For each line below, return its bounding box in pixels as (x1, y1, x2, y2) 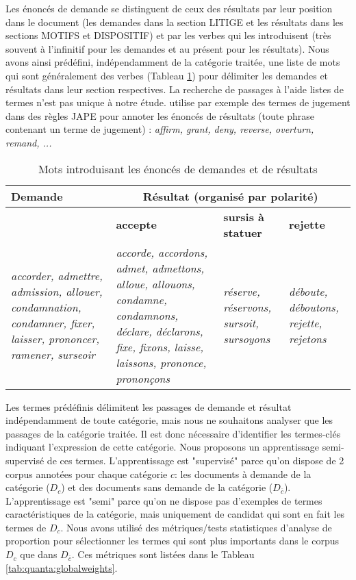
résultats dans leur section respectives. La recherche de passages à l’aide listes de (5, 81, 344, 96)
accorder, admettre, (11, 268, 103, 284)
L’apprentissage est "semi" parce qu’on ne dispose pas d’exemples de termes (5, 493, 322, 507)
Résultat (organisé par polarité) (142, 188, 318, 204)
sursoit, (223, 315, 259, 331)
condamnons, (116, 307, 179, 323)
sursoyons (223, 331, 270, 347)
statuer (223, 224, 262, 240)
